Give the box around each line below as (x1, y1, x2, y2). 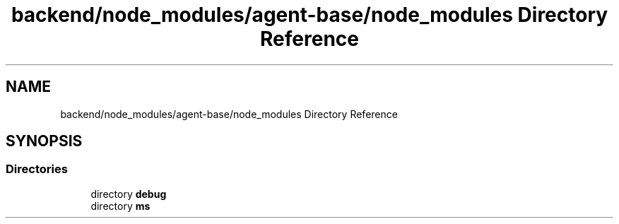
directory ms (90, 199, 151, 212)
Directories (6, 162, 68, 177)
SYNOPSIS (6, 132, 83, 151)
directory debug (90, 187, 167, 200)
